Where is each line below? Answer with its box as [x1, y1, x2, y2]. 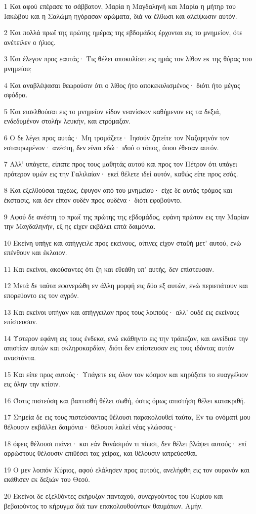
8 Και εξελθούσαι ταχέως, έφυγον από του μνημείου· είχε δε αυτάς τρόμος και [4, 185, 232, 195]
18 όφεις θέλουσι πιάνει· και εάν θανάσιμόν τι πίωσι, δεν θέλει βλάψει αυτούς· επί [4, 438, 247, 448]
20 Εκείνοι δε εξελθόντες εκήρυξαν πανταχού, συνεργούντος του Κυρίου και [4, 490, 223, 501]
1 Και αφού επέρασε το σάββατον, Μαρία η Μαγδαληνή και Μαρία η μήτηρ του [4, 1, 236, 11]
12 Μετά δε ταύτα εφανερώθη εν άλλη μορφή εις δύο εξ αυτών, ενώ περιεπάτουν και [4, 280, 248, 291]
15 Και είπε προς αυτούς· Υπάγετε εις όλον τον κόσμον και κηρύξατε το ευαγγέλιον [4, 369, 248, 379]
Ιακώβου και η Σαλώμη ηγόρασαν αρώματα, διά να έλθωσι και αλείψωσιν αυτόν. [4, 10, 237, 21]
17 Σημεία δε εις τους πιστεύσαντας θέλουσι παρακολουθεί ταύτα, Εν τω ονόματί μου [4, 412, 251, 422]
